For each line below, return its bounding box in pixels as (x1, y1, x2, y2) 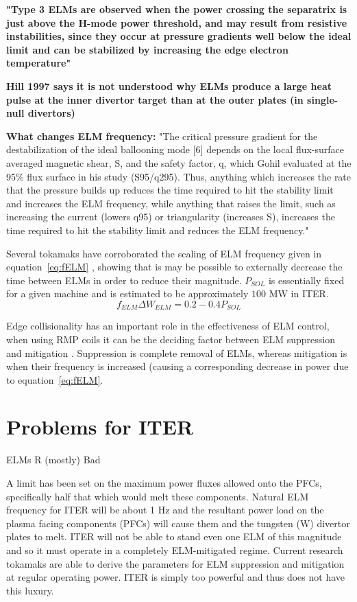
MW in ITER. (269, 286, 329, 301)
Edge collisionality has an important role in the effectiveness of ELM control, (6, 319, 330, 333)
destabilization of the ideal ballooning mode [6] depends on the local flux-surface (6, 142, 345, 157)
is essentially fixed (268, 273, 345, 287)
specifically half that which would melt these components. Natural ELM (6, 489, 309, 503)
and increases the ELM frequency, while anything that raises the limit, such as (6, 196, 336, 210)
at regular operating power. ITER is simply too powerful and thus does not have (6, 570, 345, 584)
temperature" (6, 56, 71, 70)
